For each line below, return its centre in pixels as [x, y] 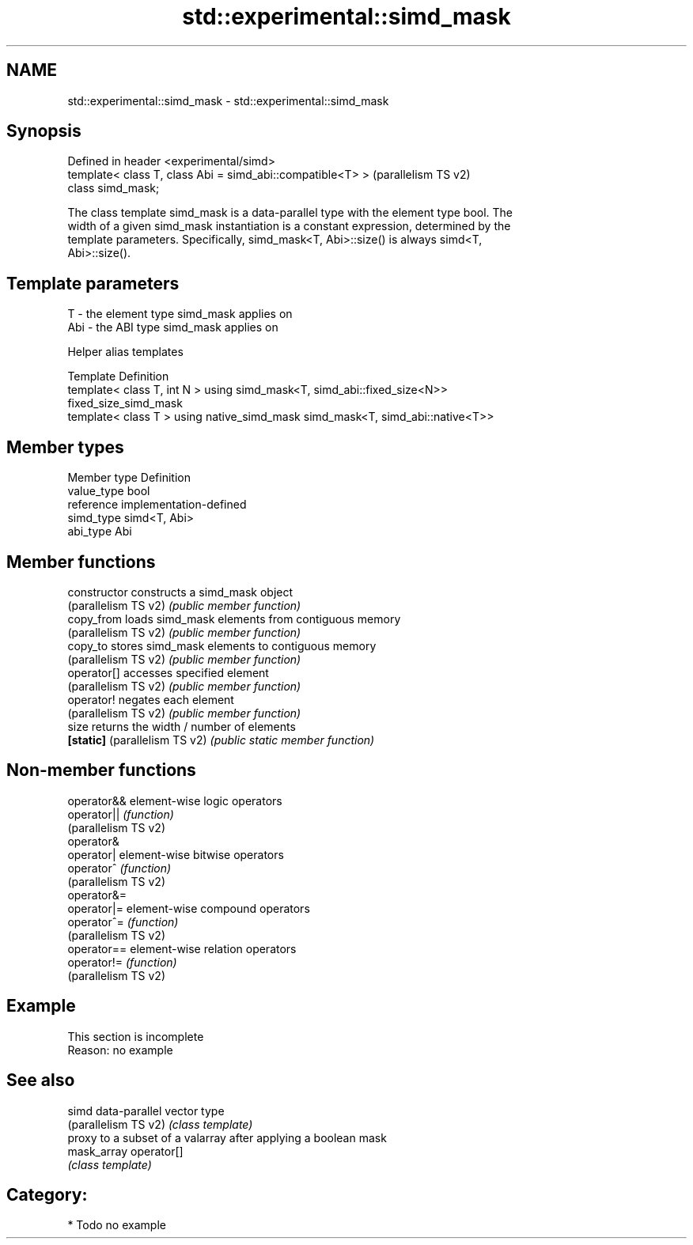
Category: [47, 1194]
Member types [65, 447]
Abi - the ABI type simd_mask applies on [173, 327]
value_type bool [109, 491]
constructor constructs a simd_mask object [180, 592]
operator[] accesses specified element [168, 672]
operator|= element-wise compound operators [189, 908]
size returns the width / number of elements [182, 726]
